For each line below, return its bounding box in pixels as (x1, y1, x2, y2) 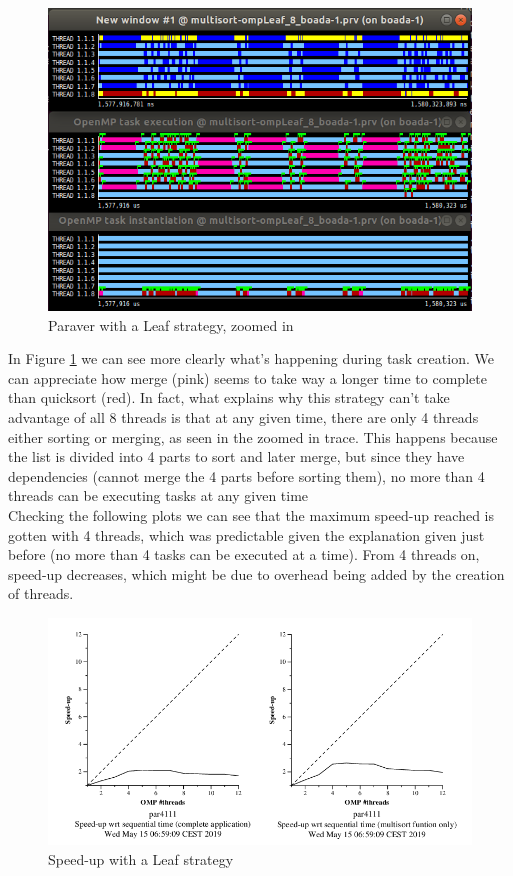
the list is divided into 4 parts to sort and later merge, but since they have (8, 446, 465, 467)
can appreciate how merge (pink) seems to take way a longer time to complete (8, 367, 487, 388)
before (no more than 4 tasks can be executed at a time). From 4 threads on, (8, 544, 480, 565)
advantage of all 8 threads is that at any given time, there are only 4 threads (8, 407, 479, 428)
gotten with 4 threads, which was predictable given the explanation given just (8, 524, 485, 545)
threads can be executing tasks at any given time (8, 485, 309, 506)
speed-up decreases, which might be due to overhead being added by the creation (8, 563, 505, 584)
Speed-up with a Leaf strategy (48, 848, 234, 869)
